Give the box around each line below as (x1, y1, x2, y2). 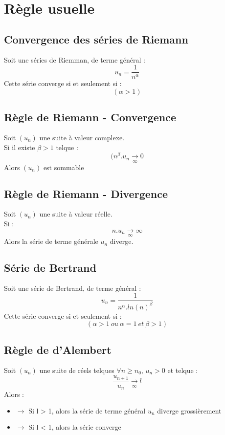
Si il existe (4, 142, 35, 152)
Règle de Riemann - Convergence (4, 109, 177, 125)
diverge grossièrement (157, 405, 222, 415)
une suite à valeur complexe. (39, 132, 125, 143)
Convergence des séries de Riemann (4, 31, 188, 46)
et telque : (167, 365, 198, 375)
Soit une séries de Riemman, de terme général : (4, 54, 145, 65)
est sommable (43, 162, 84, 172)
